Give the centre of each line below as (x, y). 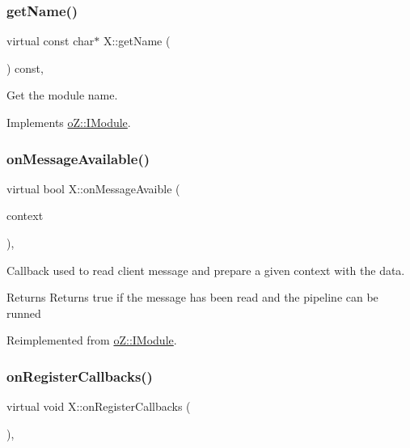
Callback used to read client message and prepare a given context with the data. (206, 270)
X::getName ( (137, 41)
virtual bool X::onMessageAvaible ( (93, 188)
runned (24, 313)
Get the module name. (62, 95)
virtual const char (51, 41)
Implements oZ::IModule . (69, 122)
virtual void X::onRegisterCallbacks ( (99, 406)
